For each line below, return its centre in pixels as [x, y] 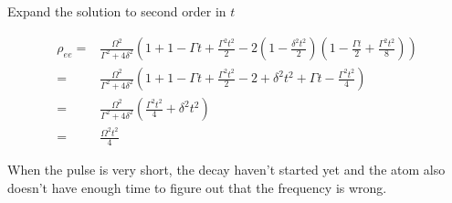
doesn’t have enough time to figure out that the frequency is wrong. [197, 187]
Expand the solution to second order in [117, 11]
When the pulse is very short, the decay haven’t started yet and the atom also [226, 170]
